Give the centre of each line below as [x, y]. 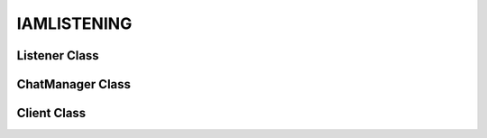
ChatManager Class [74, 84]
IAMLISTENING [74, 23]
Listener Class [58, 55]
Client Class [51, 113]
